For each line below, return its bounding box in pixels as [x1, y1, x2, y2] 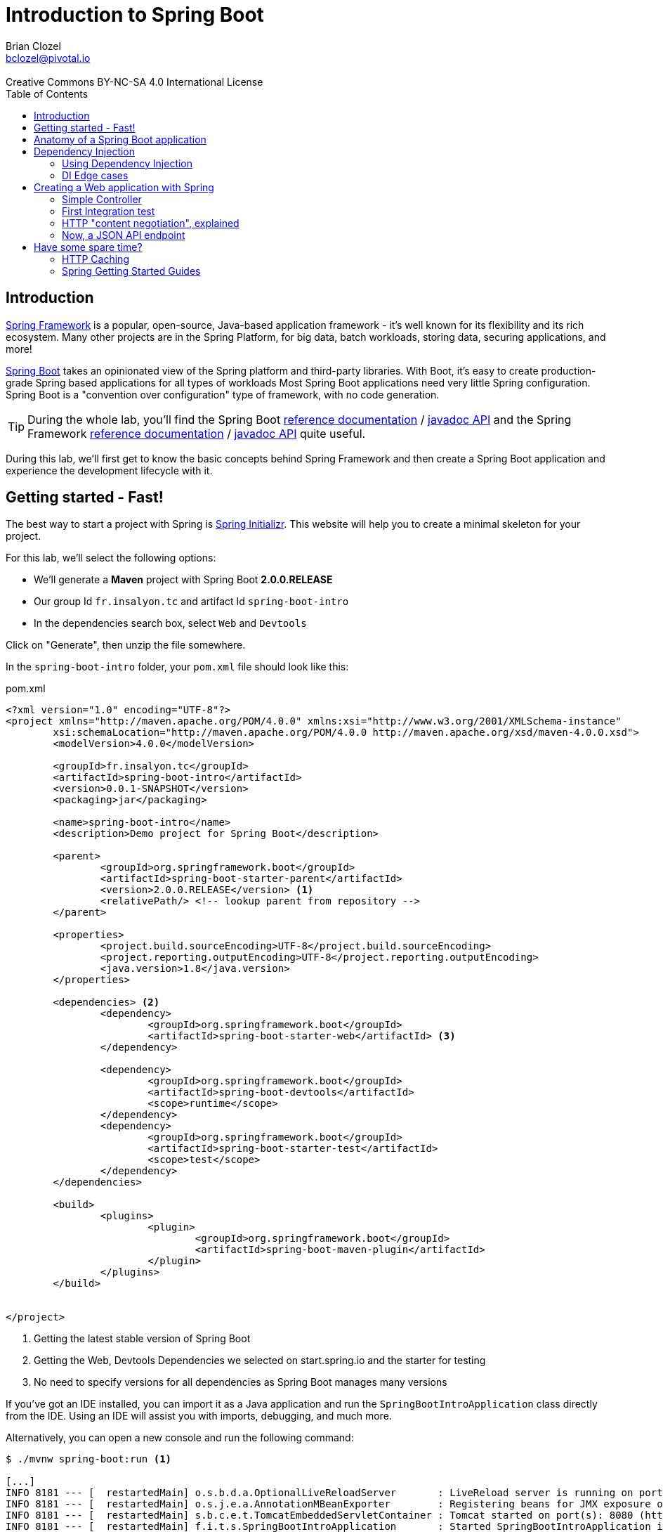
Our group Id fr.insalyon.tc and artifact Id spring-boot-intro [34, 595, 349, 608]
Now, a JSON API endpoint [62, 228, 185, 241]
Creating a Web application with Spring [34, 181, 214, 193]
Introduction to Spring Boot [6, 3, 264, 27]
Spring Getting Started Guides [62, 264, 201, 277]
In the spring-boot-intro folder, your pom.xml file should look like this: [6, 661, 349, 673]
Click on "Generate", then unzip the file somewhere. [6, 639, 246, 651]
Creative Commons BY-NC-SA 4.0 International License [6, 75, 263, 88]
